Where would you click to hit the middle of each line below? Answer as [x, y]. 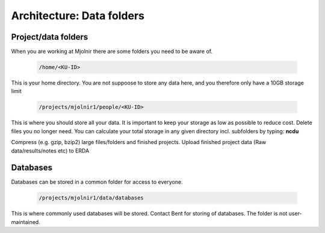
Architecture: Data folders [78, 16]
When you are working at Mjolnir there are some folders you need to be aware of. [112, 52]
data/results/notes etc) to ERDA [50, 151]
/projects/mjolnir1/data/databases [91, 198]
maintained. [26, 222]
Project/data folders [50, 37]
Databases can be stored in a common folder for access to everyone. [97, 182]
